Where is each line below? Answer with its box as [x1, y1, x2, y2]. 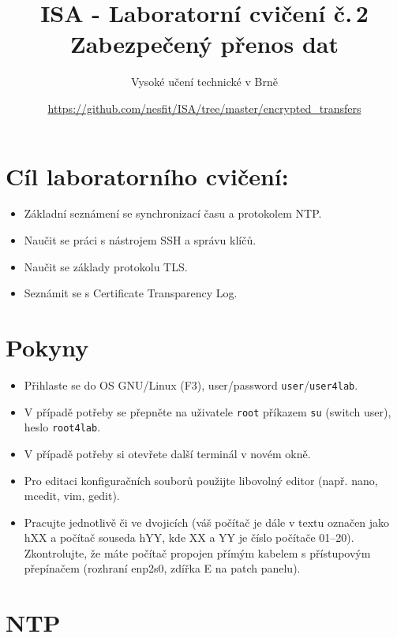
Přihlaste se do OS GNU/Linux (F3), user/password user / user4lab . [24, 376, 358, 393]
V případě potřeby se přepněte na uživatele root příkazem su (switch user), [24, 403, 391, 420]
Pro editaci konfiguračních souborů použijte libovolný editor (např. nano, [24, 472, 378, 488]
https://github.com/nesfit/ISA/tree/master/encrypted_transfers [47, 99, 361, 116]
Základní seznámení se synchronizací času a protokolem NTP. [24, 205, 322, 222]
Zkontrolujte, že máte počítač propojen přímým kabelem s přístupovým [24, 544, 371, 561]
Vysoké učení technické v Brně [131, 73, 278, 90]
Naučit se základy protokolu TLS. [24, 258, 188, 274]
